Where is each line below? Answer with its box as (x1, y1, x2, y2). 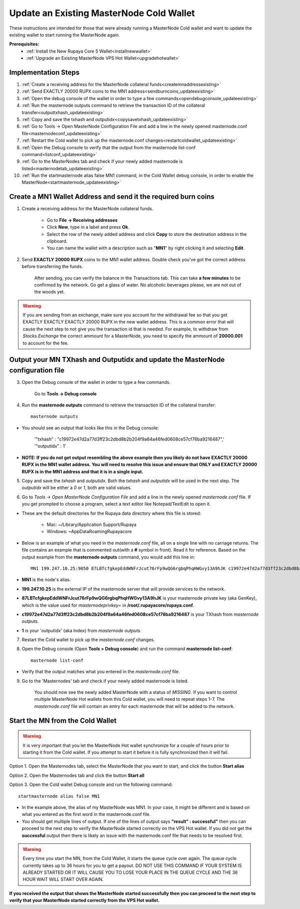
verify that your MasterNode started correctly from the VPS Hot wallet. (9, 897, 160, 903)
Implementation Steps (9, 68, 80, 77)
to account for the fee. (22, 340, 69, 346)
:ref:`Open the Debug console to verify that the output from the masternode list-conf (21, 144, 196, 150)
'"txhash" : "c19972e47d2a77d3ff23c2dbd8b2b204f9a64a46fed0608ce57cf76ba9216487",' (34, 436, 224, 442)
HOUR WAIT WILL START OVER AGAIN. (22, 876, 104, 882)
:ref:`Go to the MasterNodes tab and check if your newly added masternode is (21, 158, 183, 165)
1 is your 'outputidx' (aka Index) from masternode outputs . (21, 627, 142, 633)
